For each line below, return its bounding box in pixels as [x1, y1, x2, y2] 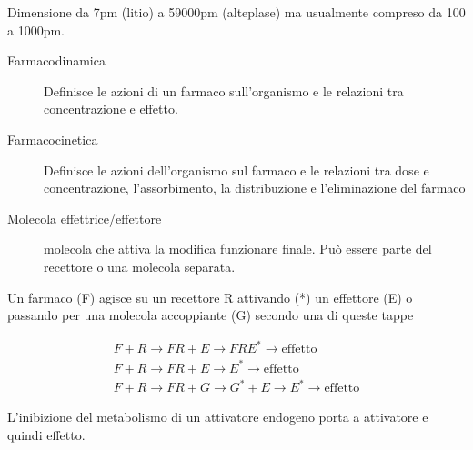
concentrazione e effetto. [44, 99, 178, 118]
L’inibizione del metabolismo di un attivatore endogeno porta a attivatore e [7, 407, 428, 426]
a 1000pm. [7, 20, 65, 39]
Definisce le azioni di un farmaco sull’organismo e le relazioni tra [44, 81, 404, 100]
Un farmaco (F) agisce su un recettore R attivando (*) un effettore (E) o [7, 287, 413, 306]
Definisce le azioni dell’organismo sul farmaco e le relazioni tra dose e [44, 160, 429, 179]
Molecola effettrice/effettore [7, 208, 162, 227]
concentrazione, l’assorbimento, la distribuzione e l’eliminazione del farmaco [44, 178, 466, 197]
